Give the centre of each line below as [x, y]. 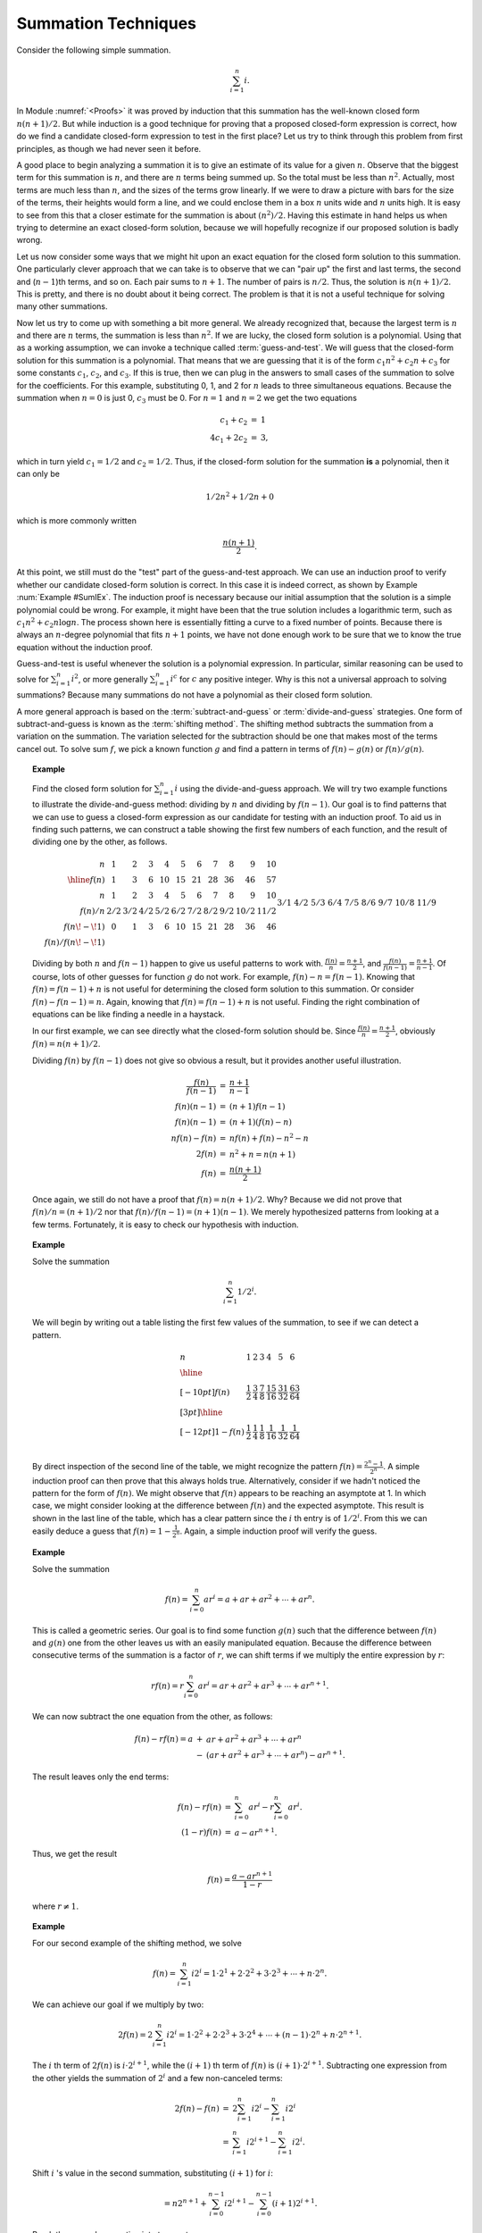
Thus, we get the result [75, 1854]
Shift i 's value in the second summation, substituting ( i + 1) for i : [153, 2173]
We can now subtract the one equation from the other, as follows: [153, 1717]
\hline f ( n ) [87, 879]
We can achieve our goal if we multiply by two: [118, 2004]
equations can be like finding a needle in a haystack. [129, 1015]
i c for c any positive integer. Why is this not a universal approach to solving [308, 678]
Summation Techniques [106, 23]
